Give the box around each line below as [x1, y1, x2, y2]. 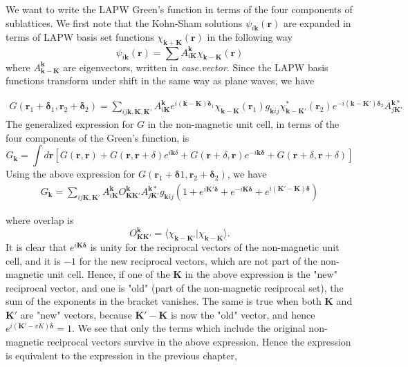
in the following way [207, 30, 293, 44]
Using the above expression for [6, 167, 136, 181]
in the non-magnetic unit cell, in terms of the [147, 117, 340, 131]
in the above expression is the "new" [185, 267, 337, 281]
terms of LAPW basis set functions [6, 30, 154, 44]
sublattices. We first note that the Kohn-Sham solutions [6, 15, 243, 30]
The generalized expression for [6, 117, 134, 131]
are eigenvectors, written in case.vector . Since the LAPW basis [63, 59, 328, 74]
